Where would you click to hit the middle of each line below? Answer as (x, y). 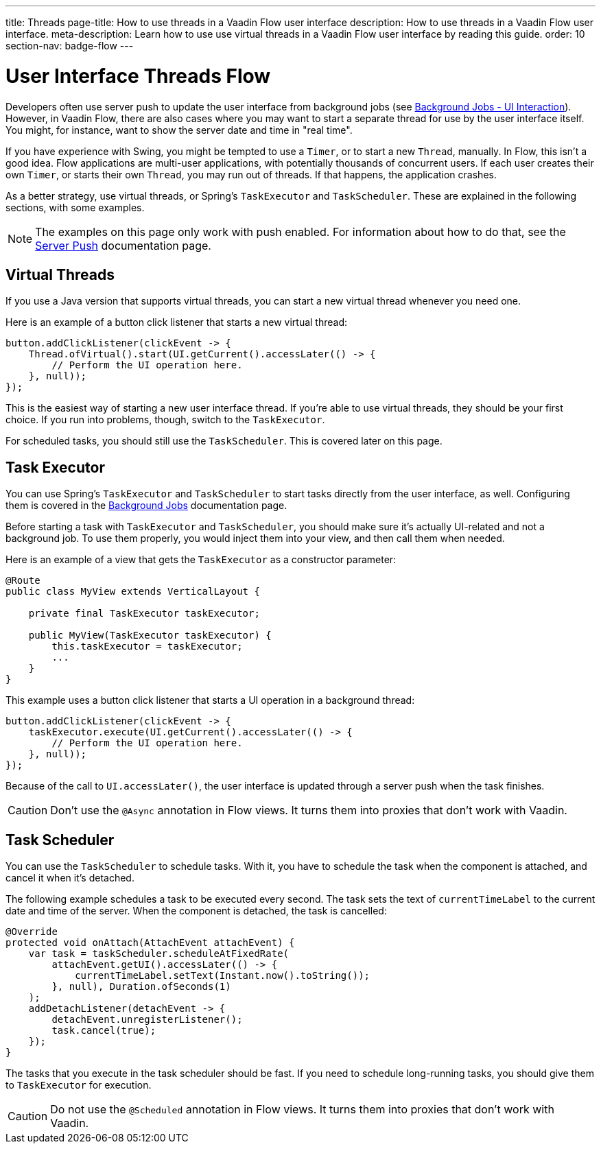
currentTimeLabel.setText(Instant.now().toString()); (223, 976)
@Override (32, 932)
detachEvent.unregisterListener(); (147, 1020)
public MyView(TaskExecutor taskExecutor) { (150, 636)
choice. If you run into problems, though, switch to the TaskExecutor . (165, 420)
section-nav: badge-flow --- (70, 46)
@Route (23, 581)
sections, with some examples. (75, 207)
